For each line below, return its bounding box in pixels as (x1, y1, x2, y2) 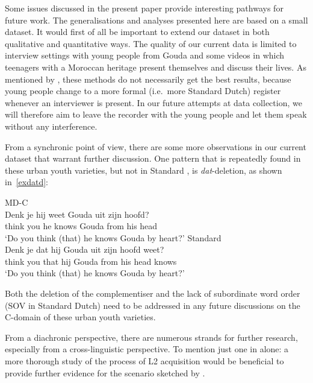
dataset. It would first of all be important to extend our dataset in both (5, 25, 270, 38)
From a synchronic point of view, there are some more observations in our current (5, 140, 306, 153)
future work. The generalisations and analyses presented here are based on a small (5, 13, 308, 26)
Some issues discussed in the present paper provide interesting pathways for (5, 2, 284, 14)
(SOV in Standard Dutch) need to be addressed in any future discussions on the (5, 299, 300, 311)
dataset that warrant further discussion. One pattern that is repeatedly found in (5, 152, 301, 165)
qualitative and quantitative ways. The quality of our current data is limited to (5, 37, 297, 49)
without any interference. (5, 119, 98, 132)
